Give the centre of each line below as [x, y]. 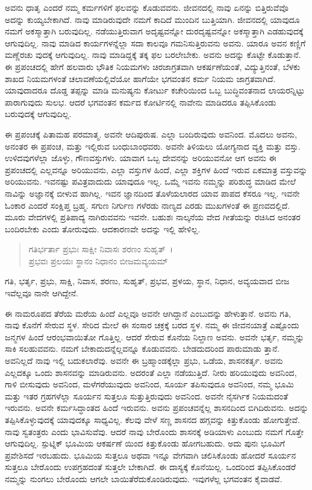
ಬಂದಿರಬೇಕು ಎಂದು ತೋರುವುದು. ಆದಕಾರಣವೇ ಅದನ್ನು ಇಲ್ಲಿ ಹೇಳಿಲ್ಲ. [103, 228]
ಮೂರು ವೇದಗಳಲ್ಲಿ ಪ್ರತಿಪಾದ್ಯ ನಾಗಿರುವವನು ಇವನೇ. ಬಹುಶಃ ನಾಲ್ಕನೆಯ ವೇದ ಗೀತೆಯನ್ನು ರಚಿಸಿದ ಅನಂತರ [153, 217]
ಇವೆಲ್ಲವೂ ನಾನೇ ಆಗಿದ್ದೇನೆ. [42, 293]
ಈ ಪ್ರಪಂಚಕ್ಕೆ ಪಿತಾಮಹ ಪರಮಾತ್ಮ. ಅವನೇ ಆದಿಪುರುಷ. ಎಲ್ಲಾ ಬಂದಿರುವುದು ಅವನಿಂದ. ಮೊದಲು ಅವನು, [151, 134]
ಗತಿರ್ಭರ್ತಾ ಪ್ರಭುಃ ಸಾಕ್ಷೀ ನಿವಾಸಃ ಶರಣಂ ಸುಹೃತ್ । [101, 249]
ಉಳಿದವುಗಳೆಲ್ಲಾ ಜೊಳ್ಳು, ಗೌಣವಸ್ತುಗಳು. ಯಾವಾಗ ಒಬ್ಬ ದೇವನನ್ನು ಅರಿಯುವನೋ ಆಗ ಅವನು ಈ [141, 158]
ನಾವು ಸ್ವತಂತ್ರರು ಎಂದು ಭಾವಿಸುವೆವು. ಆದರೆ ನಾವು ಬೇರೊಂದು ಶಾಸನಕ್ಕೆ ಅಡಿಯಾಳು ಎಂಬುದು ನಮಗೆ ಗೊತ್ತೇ [154, 431]
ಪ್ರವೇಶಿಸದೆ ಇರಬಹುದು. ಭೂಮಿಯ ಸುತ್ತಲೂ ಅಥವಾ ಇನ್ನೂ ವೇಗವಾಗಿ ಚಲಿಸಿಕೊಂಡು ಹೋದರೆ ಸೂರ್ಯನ [151, 455]
